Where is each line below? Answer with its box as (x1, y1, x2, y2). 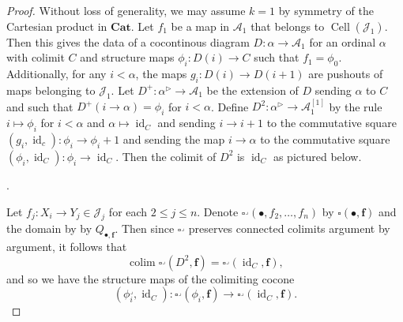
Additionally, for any (6, 65, 107, 81)
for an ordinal (309, 33, 376, 50)
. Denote (197, 203, 239, 219)
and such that (6, 98, 73, 114)
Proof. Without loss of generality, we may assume (6, 2, 246, 18)
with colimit (6, 49, 65, 66)
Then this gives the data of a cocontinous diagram (6, 33, 250, 50)
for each (108, 203, 148, 219)
